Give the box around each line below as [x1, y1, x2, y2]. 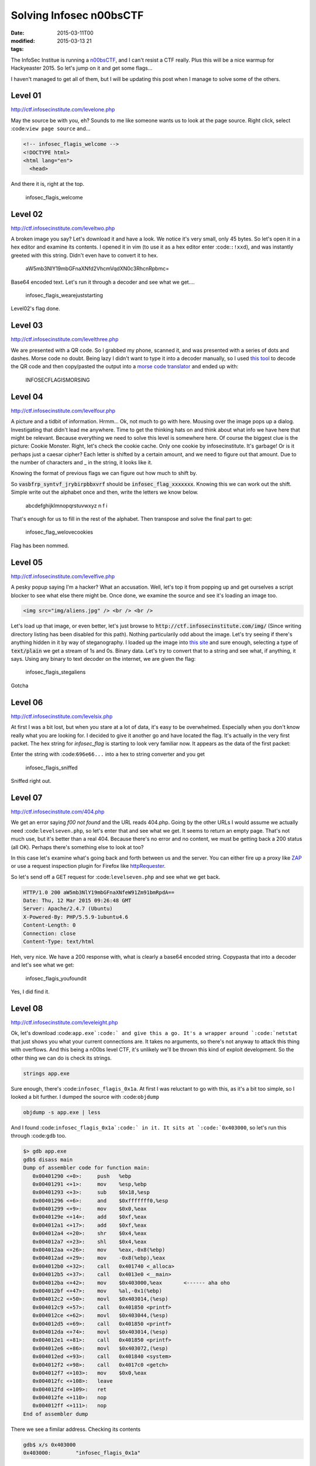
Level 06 [11, 697, 43, 707]
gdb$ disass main [23, 1156, 73, 1163]
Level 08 [11, 1003, 43, 1013]
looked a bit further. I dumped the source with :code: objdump [11, 1094, 159, 1101]
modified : [11, 37, 35, 44]
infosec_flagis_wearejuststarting [25, 291, 104, 298]
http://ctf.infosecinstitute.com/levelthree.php [11, 336, 119, 343]
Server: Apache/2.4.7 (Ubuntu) [23, 905, 114, 912]
